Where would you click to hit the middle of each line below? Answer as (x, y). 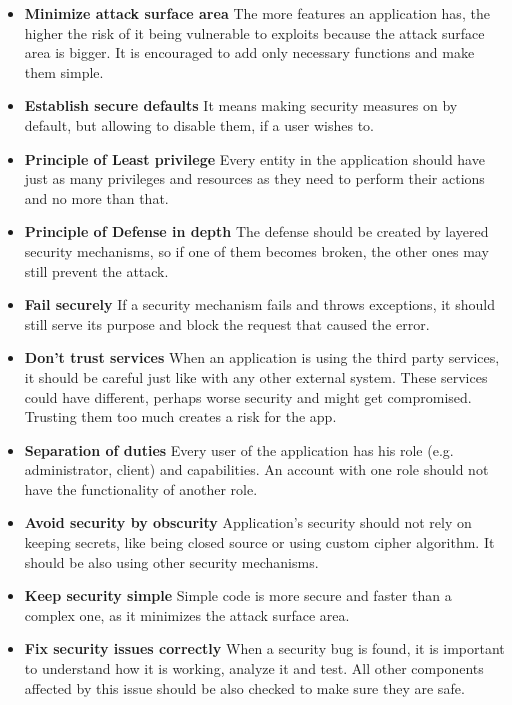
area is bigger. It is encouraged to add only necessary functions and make (249, 52)
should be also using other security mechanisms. (171, 561)
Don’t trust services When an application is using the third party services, (262, 357)
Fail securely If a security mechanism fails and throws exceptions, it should (259, 304)
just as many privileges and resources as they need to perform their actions (254, 178)
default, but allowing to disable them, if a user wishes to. (199, 124)
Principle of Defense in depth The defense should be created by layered (256, 231)
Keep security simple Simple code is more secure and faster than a (238, 595)
